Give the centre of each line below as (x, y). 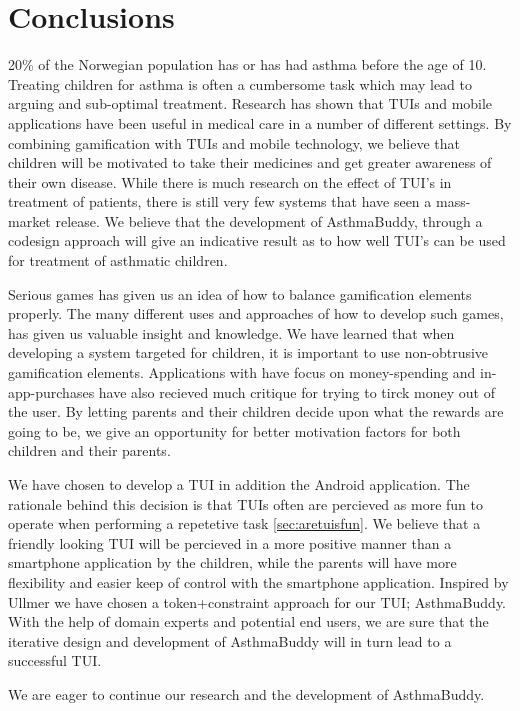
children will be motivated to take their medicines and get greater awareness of (250, 162)
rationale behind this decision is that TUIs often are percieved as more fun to (245, 503)
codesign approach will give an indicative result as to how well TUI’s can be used (257, 240)
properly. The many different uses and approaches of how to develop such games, (256, 313)
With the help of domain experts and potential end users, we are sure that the (248, 621)
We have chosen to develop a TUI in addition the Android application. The (239, 484)
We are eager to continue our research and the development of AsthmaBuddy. (246, 693)
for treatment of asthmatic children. (118, 260)
